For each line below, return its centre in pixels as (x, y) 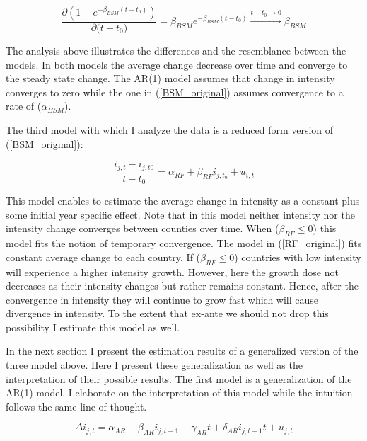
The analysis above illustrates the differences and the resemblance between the (176, 51)
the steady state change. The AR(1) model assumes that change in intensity (170, 78)
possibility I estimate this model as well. (93, 327)
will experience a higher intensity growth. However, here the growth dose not (172, 271)
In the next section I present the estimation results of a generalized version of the (182, 351)
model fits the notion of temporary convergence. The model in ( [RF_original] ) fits (184, 243)
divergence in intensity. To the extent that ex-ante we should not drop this (167, 313)
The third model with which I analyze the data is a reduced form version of (170, 130)
